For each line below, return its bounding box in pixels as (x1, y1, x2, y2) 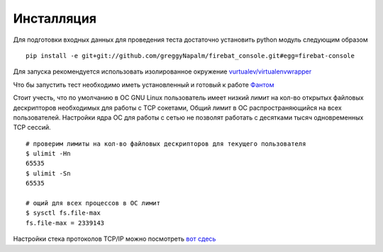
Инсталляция (13, 11, 97, 26)
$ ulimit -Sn (26, 169, 71, 177)
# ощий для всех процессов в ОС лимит (26, 199, 161, 207)
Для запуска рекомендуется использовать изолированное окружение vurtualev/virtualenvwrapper (13, 67, 312, 76)
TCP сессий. (13, 123, 51, 132)
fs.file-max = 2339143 (26, 219, 105, 227)
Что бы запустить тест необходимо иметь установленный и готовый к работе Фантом (13, 80, 274, 88)
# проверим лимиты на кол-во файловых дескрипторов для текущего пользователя (26, 139, 306, 148)
